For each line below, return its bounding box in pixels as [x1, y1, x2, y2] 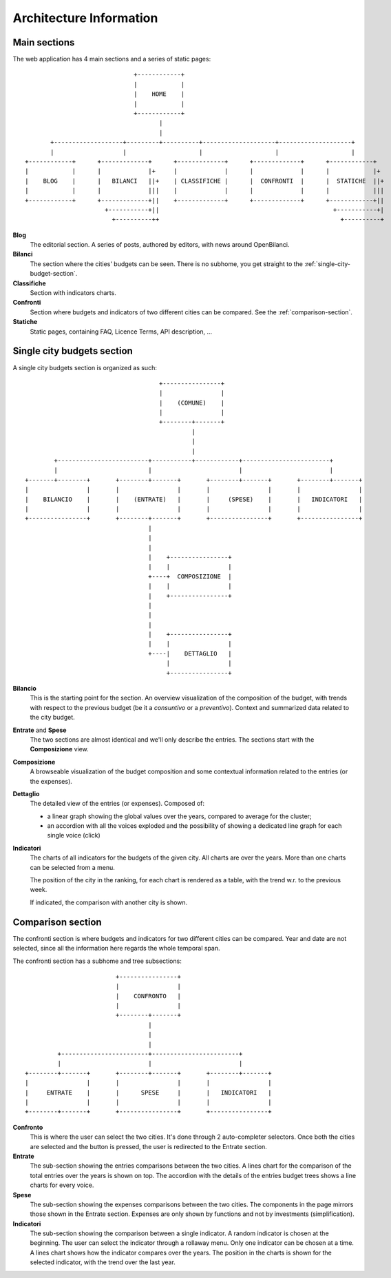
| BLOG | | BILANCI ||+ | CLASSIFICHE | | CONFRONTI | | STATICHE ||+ [25, 176, 385, 185]
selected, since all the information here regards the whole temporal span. [12, 944, 220, 953]
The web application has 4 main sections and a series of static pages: [12, 55, 211, 63]
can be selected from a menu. [30, 863, 115, 871]
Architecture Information [12, 10, 158, 26]
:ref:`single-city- [304, 259, 351, 268]
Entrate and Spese [12, 726, 67, 734]
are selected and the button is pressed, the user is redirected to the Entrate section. [30, 1142, 268, 1150]
